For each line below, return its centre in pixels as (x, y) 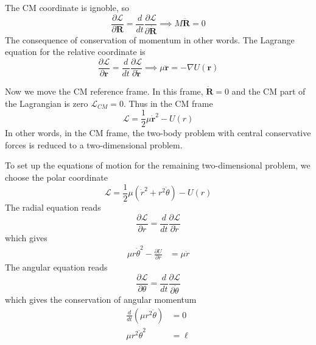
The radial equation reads (53, 207)
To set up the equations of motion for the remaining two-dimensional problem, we (158, 165)
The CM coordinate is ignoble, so (67, 7)
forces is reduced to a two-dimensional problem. (94, 144)
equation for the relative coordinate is (75, 52)
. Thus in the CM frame (168, 103)
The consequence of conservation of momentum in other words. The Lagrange (150, 39)
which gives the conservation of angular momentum (101, 300)
